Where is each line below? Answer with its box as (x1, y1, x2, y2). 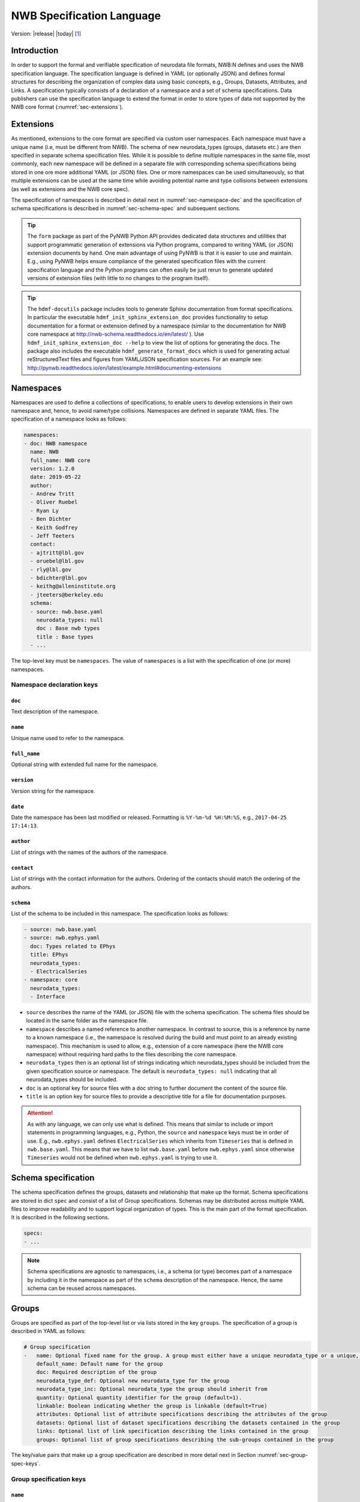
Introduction (11, 46, 59, 56)
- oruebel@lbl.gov (30, 558, 84, 565)
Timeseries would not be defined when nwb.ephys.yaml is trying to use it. (27, 1154, 218, 1161)
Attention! (27, 1109, 53, 1117)
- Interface (30, 993, 65, 1000)
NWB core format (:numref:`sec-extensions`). (11, 103, 124, 111)
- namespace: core (23, 976, 78, 984)
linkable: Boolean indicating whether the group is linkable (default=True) (36, 1402, 268, 1409)
